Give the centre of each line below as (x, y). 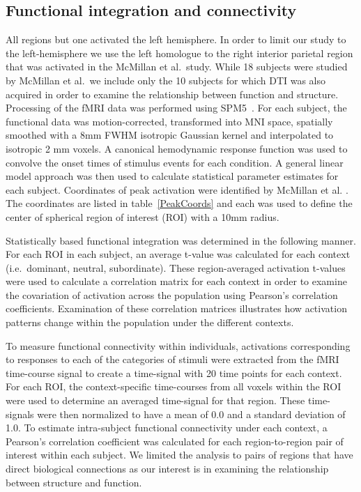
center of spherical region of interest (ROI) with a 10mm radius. (143, 216)
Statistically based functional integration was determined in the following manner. (181, 240)
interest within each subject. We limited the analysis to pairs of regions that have (179, 455)
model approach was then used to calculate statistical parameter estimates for (172, 176)
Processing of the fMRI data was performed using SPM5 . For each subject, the (176, 108)
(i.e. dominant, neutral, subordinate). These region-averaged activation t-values (176, 267)
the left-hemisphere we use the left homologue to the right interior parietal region (179, 53)
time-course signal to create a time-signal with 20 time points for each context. (174, 372)
